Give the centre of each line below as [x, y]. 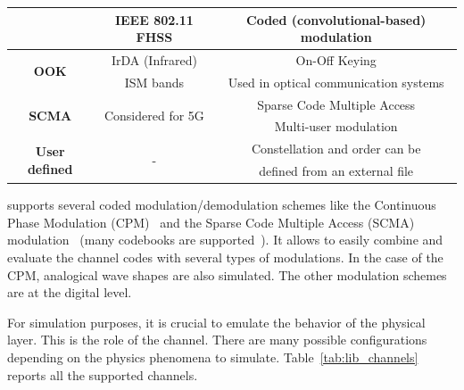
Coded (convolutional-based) [336, 19]
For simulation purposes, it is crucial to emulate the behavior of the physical [216, 322]
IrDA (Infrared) [154, 59]
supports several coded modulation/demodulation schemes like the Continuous [222, 205]
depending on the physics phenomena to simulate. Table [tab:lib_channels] [213, 357]
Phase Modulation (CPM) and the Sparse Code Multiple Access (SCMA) [211, 222]
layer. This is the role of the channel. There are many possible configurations [217, 340]
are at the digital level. [70, 292]
